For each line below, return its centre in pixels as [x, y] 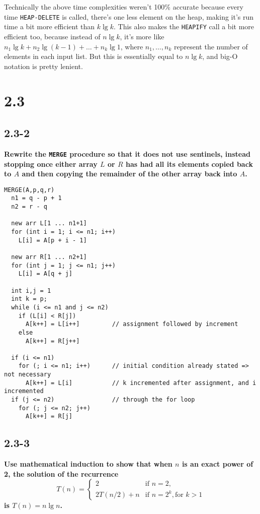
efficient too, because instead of [52, 36]
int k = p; [29, 299]
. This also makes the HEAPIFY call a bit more [184, 26]
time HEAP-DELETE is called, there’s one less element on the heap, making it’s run [129, 16]
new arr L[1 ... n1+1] [49, 223]
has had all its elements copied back [189, 164]
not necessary [28, 375]
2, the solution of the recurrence [61, 473]
